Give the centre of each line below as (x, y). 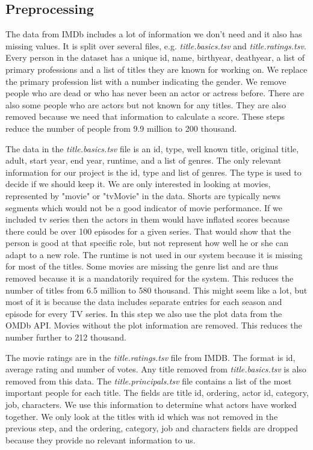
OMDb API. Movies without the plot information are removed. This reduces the (154, 325)
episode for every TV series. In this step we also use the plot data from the (144, 313)
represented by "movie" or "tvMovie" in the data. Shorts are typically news (143, 195)
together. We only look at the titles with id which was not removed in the (142, 416)
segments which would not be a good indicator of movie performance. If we (144, 207)
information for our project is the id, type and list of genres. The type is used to (153, 172)
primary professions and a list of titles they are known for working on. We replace (156, 69)
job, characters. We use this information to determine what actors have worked (151, 405)
